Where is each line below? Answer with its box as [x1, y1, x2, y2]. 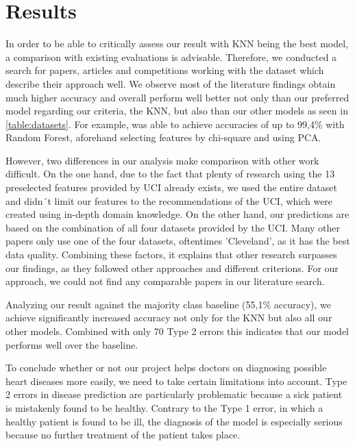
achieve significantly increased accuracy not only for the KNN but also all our [5, 310, 332, 325]
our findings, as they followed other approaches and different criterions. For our [5, 260, 339, 275]
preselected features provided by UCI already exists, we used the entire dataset [5, 180, 337, 195]
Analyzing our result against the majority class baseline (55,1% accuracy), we [5, 297, 331, 311]
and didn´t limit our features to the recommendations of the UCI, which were [5, 193, 333, 208]
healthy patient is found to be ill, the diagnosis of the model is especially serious [5, 414, 343, 428]
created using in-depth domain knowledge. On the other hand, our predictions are [5, 207, 350, 221]
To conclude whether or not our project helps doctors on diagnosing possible [5, 360, 327, 375]
